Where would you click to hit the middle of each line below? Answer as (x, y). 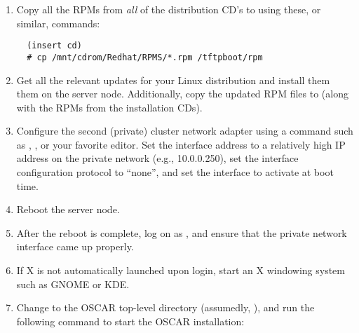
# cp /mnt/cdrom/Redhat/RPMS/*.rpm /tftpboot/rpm (145, 57)
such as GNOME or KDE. (73, 284)
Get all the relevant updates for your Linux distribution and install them (173, 80)
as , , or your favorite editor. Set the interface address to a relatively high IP (181, 144)
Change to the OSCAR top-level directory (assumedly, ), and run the (165, 307)
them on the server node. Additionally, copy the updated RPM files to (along (182, 94)
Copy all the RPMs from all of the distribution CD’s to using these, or (169, 9)
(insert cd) (54, 46)
